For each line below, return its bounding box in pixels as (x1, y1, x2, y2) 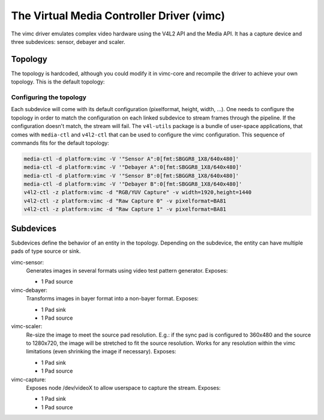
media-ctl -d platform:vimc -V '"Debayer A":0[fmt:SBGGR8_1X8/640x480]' (23, 164, 242, 171)
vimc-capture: (11, 376, 46, 383)
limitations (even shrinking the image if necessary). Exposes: (26, 348, 176, 355)
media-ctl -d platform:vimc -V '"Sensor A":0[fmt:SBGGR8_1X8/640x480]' (23, 155, 239, 162)
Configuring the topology (11, 93, 87, 102)
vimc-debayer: (11, 286, 48, 294)
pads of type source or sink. (11, 248, 81, 255)
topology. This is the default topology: (11, 78, 105, 85)
